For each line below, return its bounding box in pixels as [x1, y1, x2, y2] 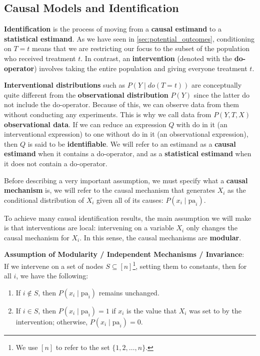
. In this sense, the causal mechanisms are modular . [79, 232, 241, 242]
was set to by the [189, 305, 241, 315]
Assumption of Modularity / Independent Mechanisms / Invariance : [4, 249, 244, 259]
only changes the [186, 222, 237, 233]
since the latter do [193, 89, 250, 100]
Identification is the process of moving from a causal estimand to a [4, 24, 221, 34]
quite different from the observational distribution [4, 89, 168, 100]
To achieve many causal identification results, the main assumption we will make [4, 212, 251, 223]
